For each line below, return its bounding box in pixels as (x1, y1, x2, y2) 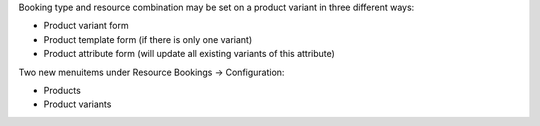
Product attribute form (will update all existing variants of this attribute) (43, 48, 335, 60)
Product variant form (43, 20, 129, 32)
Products (43, 84, 82, 96)
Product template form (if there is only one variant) (43, 33, 253, 45)
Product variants (43, 98, 112, 110)
